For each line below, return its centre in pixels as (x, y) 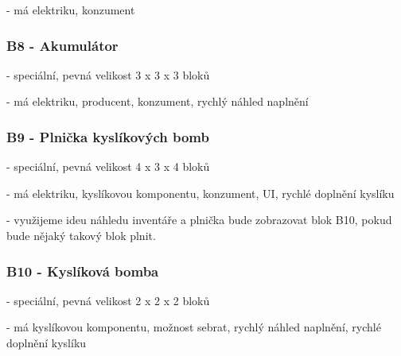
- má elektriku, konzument (71, 10)
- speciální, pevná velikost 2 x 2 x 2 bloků (108, 300)
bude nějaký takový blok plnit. (81, 235)
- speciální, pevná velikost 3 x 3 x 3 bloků (108, 74)
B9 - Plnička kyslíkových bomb (108, 136)
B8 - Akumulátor (62, 45)
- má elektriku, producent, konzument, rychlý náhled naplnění (158, 101)
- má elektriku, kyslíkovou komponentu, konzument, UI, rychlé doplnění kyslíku (200, 193)
